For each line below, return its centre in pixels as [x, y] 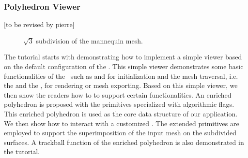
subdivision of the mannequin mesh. [89, 40]
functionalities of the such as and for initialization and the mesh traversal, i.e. [121, 76]
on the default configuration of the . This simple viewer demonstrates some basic [124, 66]
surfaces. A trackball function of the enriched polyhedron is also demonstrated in [124, 142]
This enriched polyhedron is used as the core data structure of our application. [121, 113]
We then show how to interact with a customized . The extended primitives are [122, 123]
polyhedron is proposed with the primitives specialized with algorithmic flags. [119, 104]
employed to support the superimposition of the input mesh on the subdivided [120, 133]
